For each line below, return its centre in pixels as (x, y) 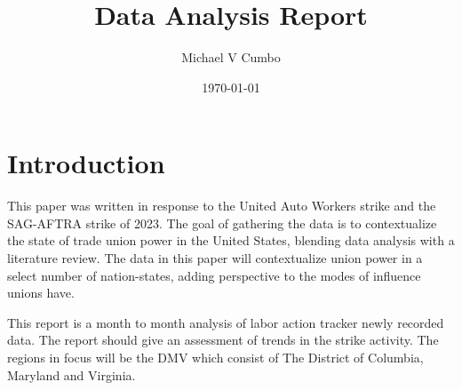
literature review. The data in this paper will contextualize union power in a (215, 258)
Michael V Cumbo (231, 57)
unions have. (41, 293)
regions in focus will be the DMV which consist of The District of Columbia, (215, 357)
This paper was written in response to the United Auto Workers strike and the (222, 206)
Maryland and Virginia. (72, 374)
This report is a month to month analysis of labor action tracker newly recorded (226, 322)
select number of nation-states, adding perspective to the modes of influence (214, 275)
